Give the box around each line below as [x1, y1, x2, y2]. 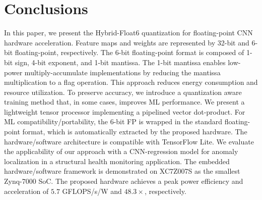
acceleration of [4, 185, 49, 196]
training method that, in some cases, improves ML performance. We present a [4, 96, 245, 107]
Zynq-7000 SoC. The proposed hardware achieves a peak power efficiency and [4, 176, 243, 186]
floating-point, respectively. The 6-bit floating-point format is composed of [15, 47, 244, 58]
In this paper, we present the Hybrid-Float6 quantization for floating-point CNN [4, 27, 253, 38]
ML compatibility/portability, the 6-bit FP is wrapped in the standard [4, 116, 222, 127]
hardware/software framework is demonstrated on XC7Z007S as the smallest [4, 166, 240, 176]
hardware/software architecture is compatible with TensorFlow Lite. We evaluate [4, 136, 254, 146]
